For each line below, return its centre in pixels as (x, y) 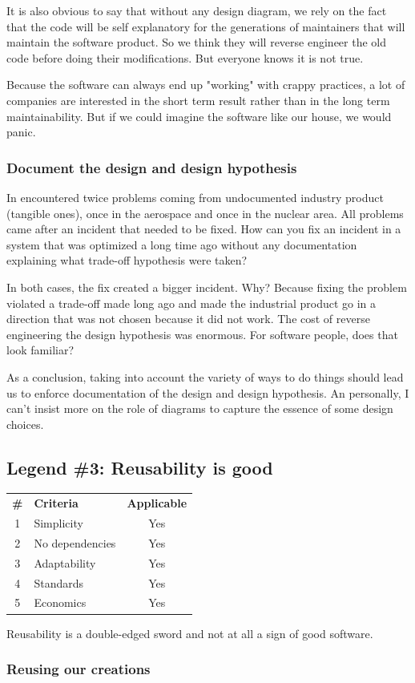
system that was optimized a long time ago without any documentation (182, 244)
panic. (21, 132)
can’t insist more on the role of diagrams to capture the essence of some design (200, 408)
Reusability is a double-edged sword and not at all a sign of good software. (190, 633)
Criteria (56, 503)
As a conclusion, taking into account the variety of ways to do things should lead (205, 376)
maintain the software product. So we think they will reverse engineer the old (197, 42)
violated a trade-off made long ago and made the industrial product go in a (191, 303)
